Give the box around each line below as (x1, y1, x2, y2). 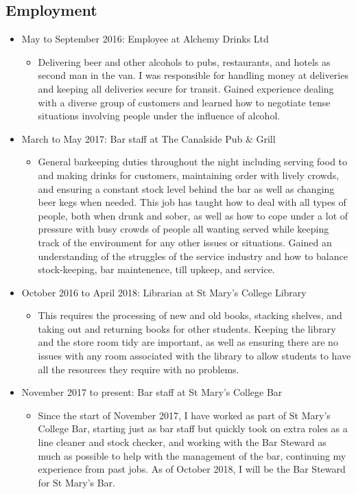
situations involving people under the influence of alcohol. (38, 108, 281, 123)
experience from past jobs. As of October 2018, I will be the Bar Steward (38, 462, 346, 476)
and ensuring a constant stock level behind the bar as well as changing (38, 181, 335, 196)
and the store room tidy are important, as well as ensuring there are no (38, 335, 338, 349)
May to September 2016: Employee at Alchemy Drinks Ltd (21, 32, 269, 46)
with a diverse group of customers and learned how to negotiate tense (38, 95, 331, 109)
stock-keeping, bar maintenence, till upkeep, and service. (38, 262, 275, 277)
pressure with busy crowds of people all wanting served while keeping (38, 222, 329, 236)
